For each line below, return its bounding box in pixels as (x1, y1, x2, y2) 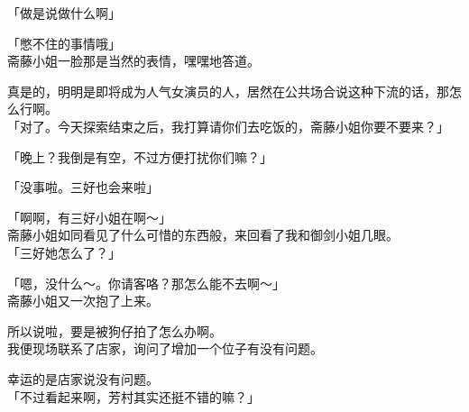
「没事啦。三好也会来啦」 (7, 178, 159, 197)
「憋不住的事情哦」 (7, 33, 121, 52)
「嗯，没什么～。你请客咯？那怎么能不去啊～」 (7, 273, 285, 292)
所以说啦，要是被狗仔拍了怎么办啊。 (7, 321, 222, 340)
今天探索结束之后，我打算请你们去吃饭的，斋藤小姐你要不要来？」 (57, 116, 449, 135)
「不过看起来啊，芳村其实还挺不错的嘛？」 (7, 387, 260, 406)
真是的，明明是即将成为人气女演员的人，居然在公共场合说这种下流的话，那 (7, 81, 449, 100)
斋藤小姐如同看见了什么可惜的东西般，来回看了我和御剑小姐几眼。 (7, 225, 399, 244)
